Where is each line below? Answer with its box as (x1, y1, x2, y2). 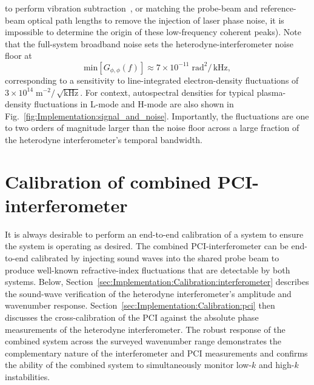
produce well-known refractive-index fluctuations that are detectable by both (5, 263, 290, 276)
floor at (5, 49, 32, 62)
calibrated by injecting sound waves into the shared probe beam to (31, 252, 279, 264)
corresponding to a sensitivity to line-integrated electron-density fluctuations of (5, 73, 299, 86)
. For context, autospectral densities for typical (80, 85, 255, 98)
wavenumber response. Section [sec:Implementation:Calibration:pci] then (5, 299, 275, 312)
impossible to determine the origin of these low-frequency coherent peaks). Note (5, 25, 301, 38)
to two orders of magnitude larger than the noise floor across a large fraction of (5, 121, 299, 134)
